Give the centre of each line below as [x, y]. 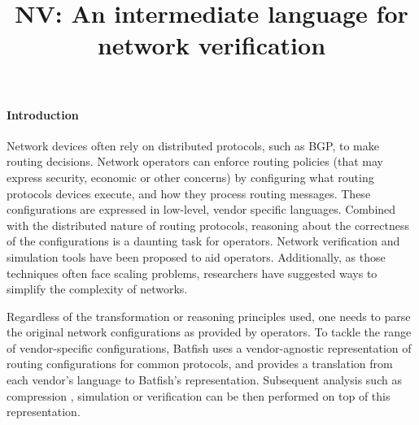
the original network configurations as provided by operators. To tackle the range [209, 332]
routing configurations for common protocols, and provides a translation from [200, 364]
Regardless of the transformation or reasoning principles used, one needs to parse [209, 316]
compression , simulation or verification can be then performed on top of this [199, 395]
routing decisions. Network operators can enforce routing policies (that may [195, 161]
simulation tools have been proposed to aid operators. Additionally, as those [196, 256]
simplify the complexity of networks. [97, 289]
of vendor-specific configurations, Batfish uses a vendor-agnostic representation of [209, 347]
